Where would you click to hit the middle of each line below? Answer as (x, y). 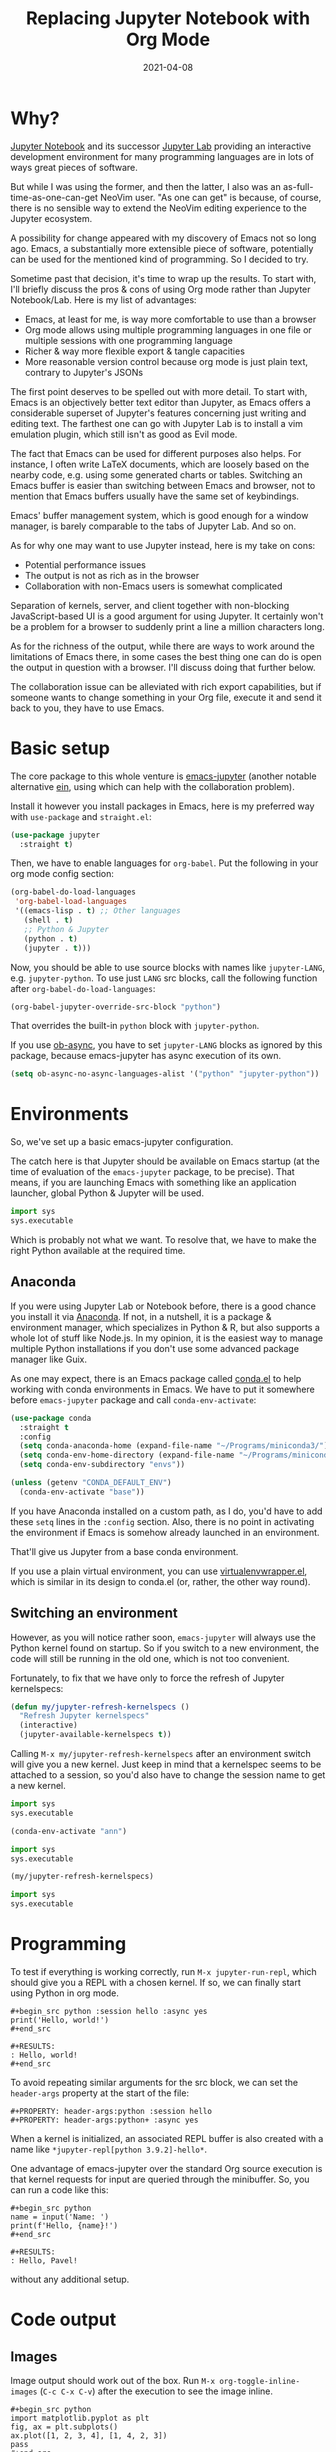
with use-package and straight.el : (81, 816)
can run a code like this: (59, 2190)
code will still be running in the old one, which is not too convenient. (150, 1658)
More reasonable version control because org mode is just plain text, (166, 361)
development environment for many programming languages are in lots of (162, 156)
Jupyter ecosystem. (51, 218)
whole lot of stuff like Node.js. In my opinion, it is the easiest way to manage (166, 1338)
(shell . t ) (48, 920)
